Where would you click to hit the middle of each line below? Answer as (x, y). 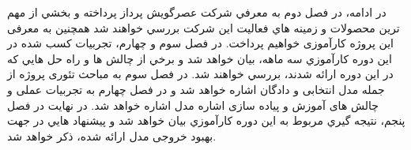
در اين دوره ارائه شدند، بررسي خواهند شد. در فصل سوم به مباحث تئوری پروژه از (200, 74)
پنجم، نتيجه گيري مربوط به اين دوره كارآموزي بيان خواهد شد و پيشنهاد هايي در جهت (206, 120)
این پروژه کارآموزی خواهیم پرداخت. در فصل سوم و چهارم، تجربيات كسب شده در (200, 43)
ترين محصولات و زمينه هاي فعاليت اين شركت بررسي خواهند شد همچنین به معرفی (204, 27)
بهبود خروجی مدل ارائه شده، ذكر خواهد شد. (112, 135)
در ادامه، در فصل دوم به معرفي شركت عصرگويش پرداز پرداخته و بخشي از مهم (197, 12)
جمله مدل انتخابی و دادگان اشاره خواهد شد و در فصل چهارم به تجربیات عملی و (196, 89)
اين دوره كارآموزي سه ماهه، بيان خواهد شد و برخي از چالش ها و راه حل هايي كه (200, 58)
